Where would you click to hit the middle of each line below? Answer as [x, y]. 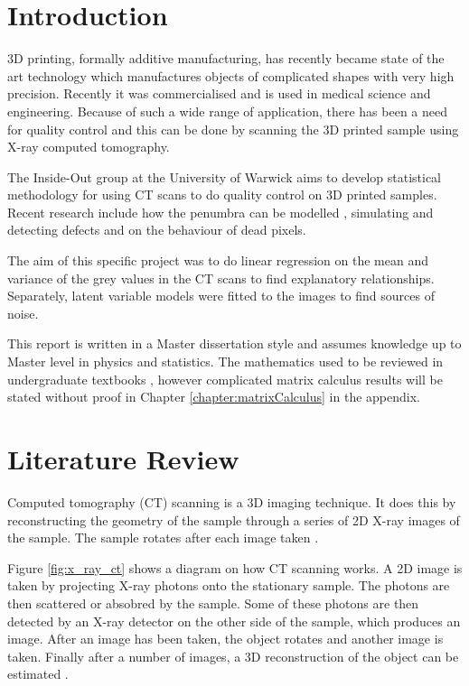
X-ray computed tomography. [89, 147]
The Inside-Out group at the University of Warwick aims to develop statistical [224, 176]
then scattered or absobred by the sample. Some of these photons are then [213, 603]
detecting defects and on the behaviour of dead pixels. [157, 230]
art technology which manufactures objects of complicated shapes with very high [231, 75]
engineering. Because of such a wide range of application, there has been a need [228, 111]
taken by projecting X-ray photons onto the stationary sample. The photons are [229, 585]
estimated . [38, 674]
